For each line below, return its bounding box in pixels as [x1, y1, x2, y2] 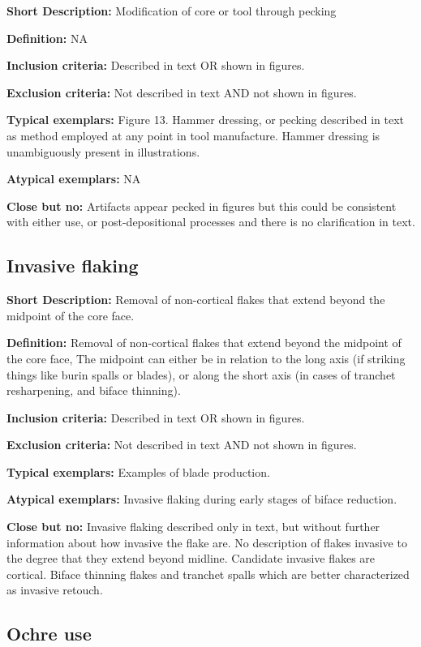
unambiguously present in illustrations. [6, 143, 200, 160]
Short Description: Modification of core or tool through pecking [6, 2, 337, 19]
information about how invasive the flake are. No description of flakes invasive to [6, 533, 407, 551]
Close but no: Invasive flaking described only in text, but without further [6, 518, 380, 535]
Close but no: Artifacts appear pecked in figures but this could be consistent [6, 197, 397, 214]
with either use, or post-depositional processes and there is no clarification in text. [6, 213, 415, 230]
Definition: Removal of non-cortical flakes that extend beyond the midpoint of [6, 334, 402, 351]
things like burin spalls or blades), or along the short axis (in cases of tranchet [6, 366, 396, 383]
